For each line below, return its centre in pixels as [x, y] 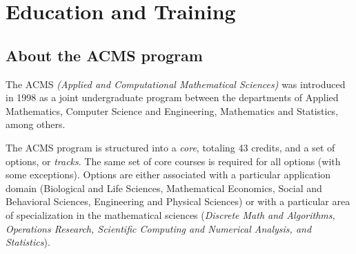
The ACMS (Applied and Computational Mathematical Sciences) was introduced [176, 84]
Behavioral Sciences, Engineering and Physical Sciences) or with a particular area [178, 201]
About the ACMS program [104, 55]
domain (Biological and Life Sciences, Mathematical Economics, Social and [164, 188]
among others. [36, 124]
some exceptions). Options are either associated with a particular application [168, 174]
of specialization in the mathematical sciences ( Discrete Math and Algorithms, [170, 214]
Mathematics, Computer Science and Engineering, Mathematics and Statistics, [172, 110]
